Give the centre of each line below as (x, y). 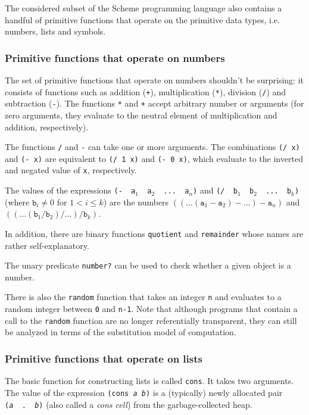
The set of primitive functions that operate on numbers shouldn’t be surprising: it (154, 80)
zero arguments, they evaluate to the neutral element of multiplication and (141, 115)
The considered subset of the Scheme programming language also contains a (143, 8)
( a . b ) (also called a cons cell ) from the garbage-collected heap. (129, 404)
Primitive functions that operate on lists (104, 358)
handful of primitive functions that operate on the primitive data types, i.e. (142, 19)
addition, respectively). (47, 127)
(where (17, 202)
